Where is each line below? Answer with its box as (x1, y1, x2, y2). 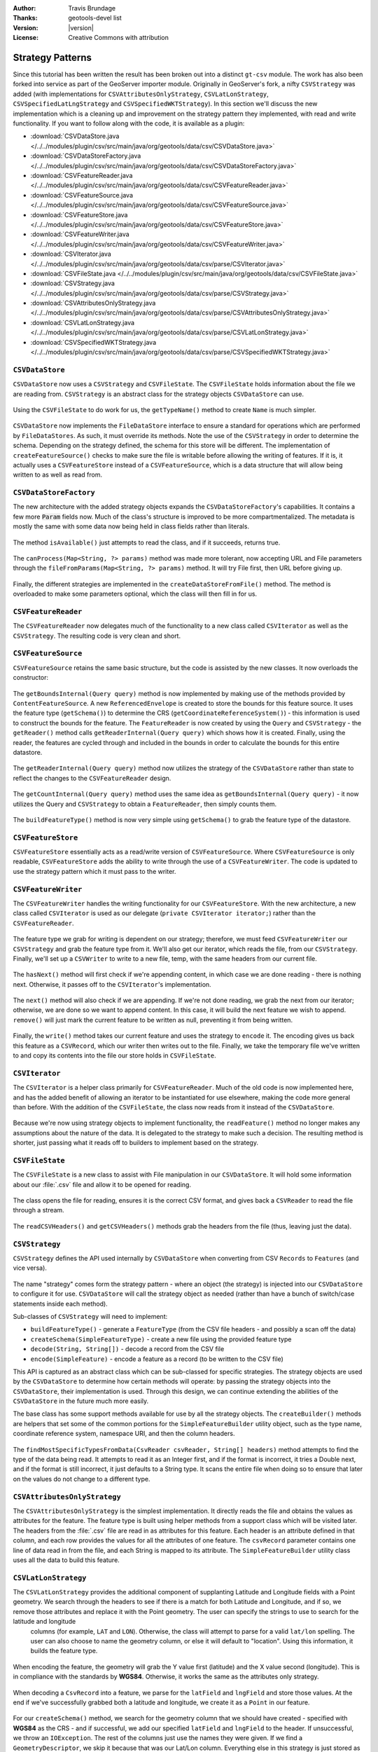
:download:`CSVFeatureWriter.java (30, 230, 129, 238)
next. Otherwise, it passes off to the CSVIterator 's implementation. (13, 980, 211, 988)
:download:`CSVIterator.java (30, 249, 111, 259)
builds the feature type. (30, 1647, 98, 1655)
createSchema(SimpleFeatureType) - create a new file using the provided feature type (30, 1335, 292, 1343)
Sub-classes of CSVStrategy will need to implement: (13, 1312, 168, 1320)
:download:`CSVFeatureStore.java (30, 210, 128, 219)
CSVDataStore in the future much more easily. (13, 1397, 149, 1405)
